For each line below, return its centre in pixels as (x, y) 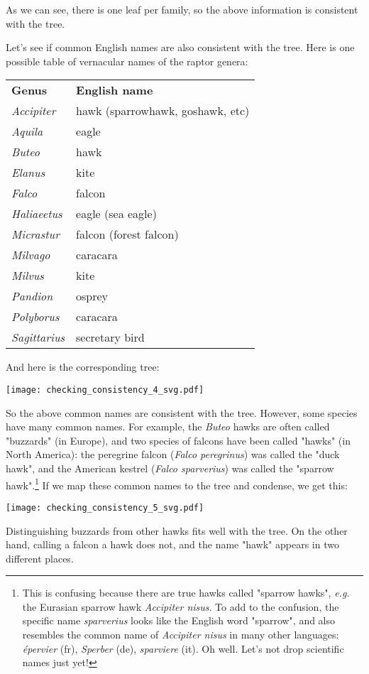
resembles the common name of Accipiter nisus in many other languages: (181, 635)
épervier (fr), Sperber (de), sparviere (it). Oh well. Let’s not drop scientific (183, 648)
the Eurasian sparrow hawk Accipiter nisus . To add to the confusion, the (181, 606)
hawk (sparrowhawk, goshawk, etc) (163, 111)
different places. (40, 558)
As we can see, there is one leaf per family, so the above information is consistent (182, 9)
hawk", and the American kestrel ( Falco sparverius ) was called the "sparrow (170, 468)
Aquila (27, 131)
